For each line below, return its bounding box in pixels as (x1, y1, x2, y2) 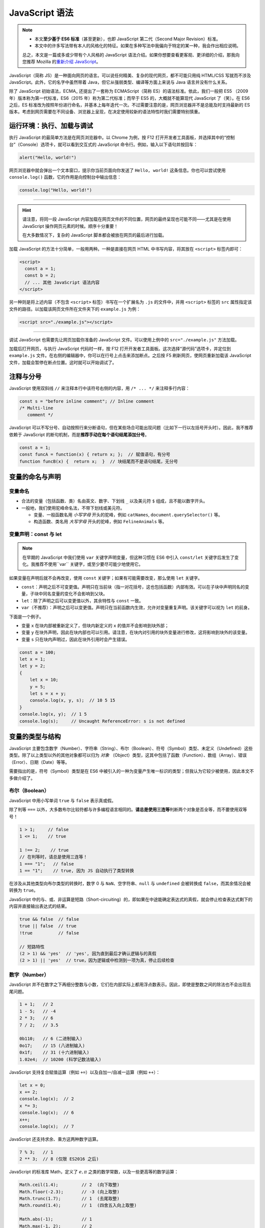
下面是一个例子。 (9, 614, 44, 619)
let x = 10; (29, 677, 59, 683)
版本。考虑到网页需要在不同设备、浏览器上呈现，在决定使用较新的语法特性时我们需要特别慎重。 (9, 109, 203, 115)
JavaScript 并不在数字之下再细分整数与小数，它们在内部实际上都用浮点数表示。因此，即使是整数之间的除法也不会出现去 (9, 981, 251, 987)
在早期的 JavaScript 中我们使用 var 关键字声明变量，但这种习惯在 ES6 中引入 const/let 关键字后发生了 (22, 554, 235, 560)
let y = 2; (19, 663, 46, 669)
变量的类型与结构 (9, 732, 61, 741)
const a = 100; (19, 649, 56, 655)
